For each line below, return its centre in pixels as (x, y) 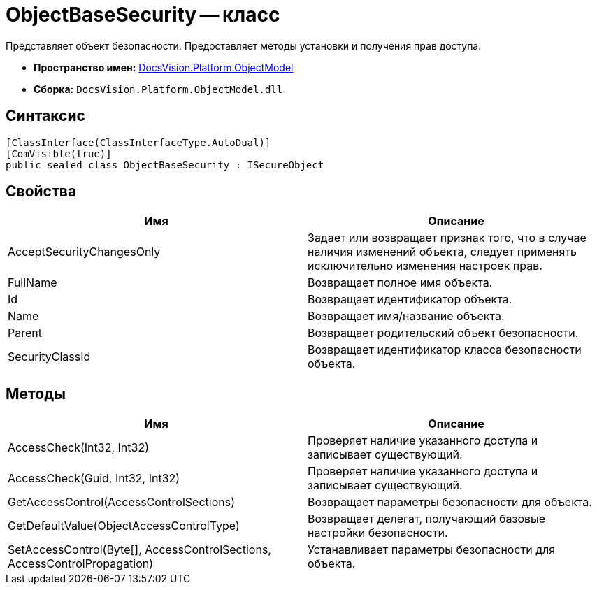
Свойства (41, 192)
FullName (33, 283)
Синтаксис (45, 116)
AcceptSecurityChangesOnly (84, 252)
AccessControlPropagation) (81, 564)
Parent (25, 333)
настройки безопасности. (378, 533)
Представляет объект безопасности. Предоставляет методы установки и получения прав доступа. (244, 45)
